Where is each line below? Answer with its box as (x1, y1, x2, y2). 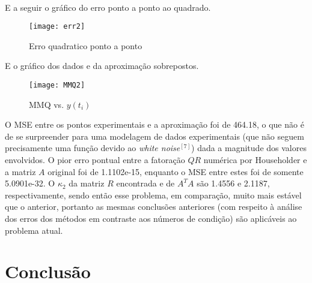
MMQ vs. (29, 98, 64, 110)
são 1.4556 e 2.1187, (197, 177, 270, 189)
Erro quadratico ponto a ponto (29, 39, 142, 52)
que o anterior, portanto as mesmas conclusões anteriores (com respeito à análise (5, 200, 302, 213)
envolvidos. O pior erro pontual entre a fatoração (5, 153, 185, 166)
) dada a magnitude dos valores (191, 141, 307, 154)
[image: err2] (29, 22, 85, 31)
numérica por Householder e (203, 153, 307, 166)
